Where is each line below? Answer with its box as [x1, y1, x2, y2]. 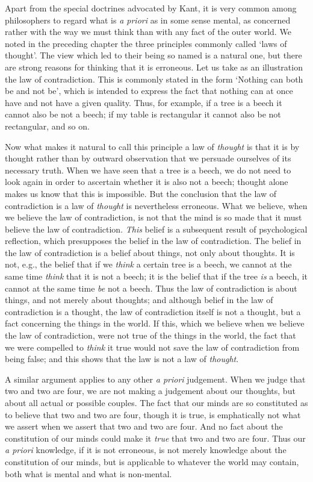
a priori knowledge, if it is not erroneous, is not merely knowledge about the [5, 443, 287, 456]
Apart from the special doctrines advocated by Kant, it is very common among [5, 2, 297, 14]
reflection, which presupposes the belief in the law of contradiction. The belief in [5, 234, 302, 247]
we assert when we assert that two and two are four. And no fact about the [5, 420, 283, 433]
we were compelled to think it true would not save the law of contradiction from [5, 340, 300, 353]
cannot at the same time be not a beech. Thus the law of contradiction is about [5, 281, 297, 294]
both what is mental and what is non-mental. [5, 467, 172, 480]
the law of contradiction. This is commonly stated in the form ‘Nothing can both [5, 72, 303, 85]
